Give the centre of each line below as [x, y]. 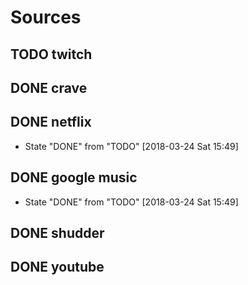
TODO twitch [51, 54]
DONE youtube [57, 267]
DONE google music [74, 177]
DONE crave [49, 87]
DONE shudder [57, 232]
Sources [46, 17]
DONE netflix [51, 122]
